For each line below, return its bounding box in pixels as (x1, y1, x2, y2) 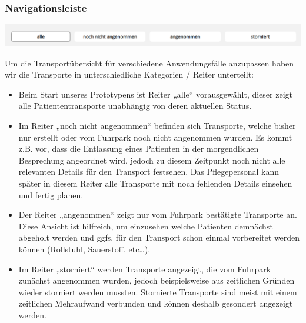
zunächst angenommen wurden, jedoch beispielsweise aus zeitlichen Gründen (18, 274, 295, 287)
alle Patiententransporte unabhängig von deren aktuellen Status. (18, 99, 252, 112)
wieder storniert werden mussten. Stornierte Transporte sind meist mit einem (18, 285, 297, 298)
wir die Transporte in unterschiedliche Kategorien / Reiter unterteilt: (5, 68, 254, 81)
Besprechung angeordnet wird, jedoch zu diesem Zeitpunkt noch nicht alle (18, 154, 285, 166)
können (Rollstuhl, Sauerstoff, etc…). (18, 243, 151, 255)
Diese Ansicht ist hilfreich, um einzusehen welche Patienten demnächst (18, 219, 273, 232)
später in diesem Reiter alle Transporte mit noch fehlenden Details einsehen (18, 177, 292, 189)
